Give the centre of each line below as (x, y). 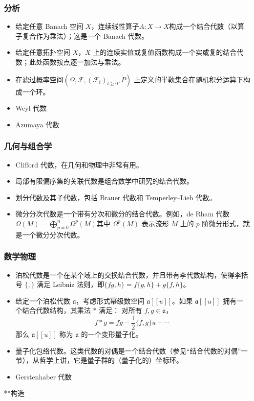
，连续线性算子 (115, 26)
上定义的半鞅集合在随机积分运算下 (188, 79)
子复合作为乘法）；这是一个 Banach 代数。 (82, 35)
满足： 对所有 (120, 310)
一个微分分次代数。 (53, 234)
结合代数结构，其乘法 (56, 310)
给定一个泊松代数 (43, 300)
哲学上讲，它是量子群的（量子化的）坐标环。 (111, 360)
